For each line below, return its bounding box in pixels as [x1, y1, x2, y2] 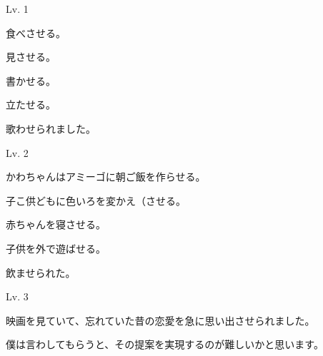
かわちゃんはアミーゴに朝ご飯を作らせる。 [6, 169, 206, 184]
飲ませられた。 [6, 265, 76, 280]
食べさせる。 [6, 25, 66, 40]
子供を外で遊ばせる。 [6, 240, 106, 255]
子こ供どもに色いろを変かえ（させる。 [6, 193, 186, 208]
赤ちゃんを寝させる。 [6, 217, 106, 232]
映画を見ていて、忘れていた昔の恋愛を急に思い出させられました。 [6, 312, 315, 327]
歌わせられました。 [6, 121, 96, 136]
